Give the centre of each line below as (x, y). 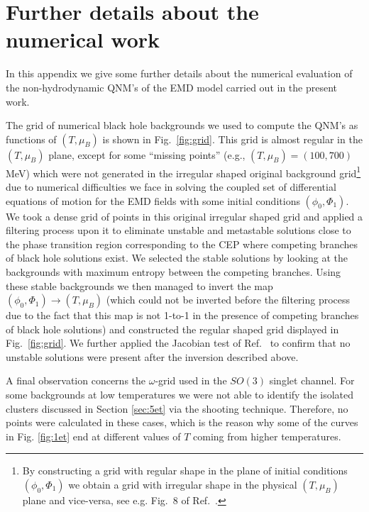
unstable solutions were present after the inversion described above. (152, 356)
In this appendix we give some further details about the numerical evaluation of (179, 73)
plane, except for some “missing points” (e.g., (147, 154)
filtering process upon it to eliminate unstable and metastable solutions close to (178, 230)
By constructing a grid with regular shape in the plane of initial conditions (185, 471)
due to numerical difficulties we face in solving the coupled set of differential (171, 186)
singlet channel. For (312, 380)
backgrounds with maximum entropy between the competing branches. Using (174, 271)
